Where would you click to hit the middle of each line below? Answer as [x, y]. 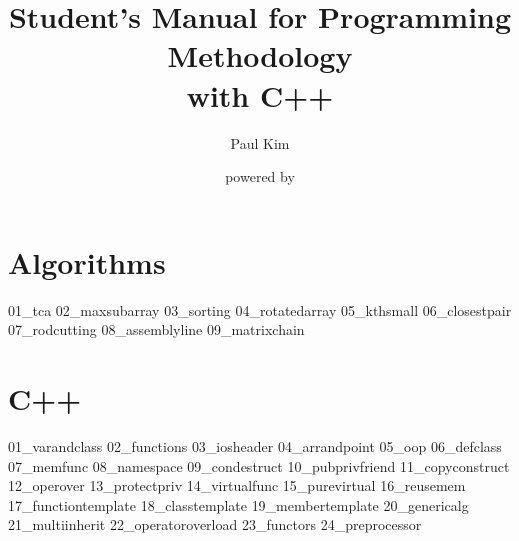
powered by [260, 176]
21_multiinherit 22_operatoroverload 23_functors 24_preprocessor [215, 524]
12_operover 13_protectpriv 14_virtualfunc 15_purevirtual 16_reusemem [237, 485]
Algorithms [87, 261]
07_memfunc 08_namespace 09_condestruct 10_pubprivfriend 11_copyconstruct [259, 465]
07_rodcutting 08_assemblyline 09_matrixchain [156, 329]
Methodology [260, 55]
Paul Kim [260, 142]
